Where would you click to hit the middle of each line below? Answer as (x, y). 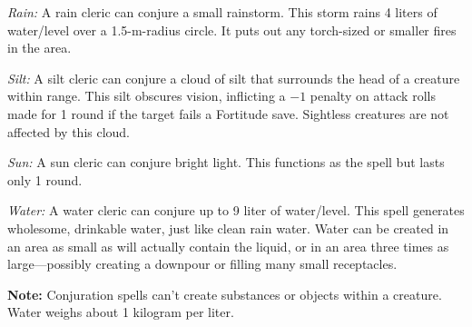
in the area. (39, 48)
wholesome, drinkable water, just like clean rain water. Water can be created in (228, 228)
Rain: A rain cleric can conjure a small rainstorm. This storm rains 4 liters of (222, 12)
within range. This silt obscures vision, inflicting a (147, 96)
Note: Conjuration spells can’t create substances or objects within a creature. (225, 294)
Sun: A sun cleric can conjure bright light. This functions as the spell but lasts (226, 162)
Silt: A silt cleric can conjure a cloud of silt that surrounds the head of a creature (234, 78)
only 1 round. (45, 179)
